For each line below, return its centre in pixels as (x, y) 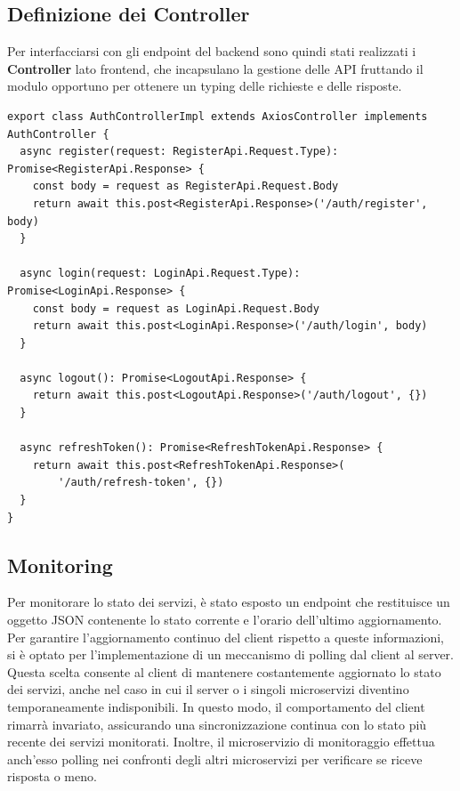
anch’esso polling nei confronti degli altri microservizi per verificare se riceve (215, 759)
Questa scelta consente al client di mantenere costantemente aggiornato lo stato (224, 671)
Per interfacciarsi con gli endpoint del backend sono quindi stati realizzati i (212, 51)
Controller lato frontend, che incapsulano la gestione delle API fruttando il (215, 68)
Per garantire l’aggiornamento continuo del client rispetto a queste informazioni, (226, 637)
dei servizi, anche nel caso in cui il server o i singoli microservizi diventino (208, 689)
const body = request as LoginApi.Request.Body (176, 308)
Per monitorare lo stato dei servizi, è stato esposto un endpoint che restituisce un (229, 602)
